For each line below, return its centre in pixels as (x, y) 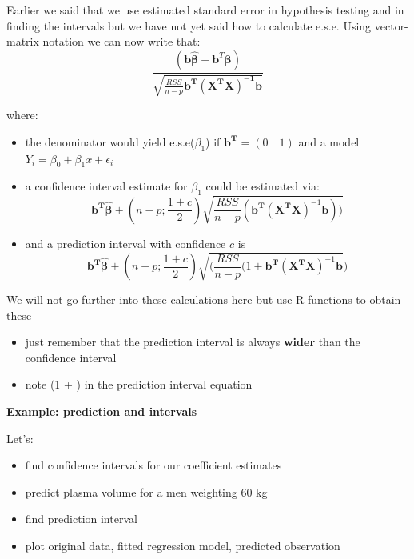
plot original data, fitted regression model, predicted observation (183, 545)
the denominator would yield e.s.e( (110, 141)
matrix (23, 41)
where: (22, 115)
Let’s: (20, 438)
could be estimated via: (263, 186)
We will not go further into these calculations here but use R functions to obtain (204, 299)
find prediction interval (81, 519)
